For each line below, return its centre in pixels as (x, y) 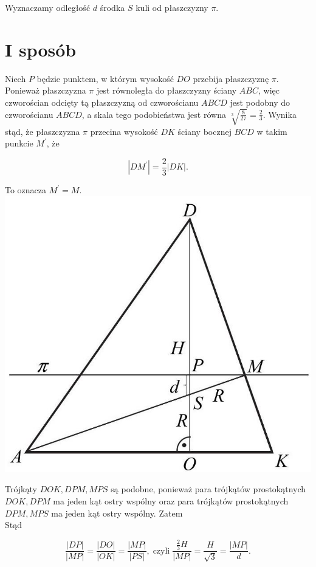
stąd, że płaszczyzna (43, 131)
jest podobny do (260, 102)
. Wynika (280, 114)
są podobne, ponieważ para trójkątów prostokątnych (208, 489)
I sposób (41, 49)
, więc (269, 90)
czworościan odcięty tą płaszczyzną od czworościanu (102, 102)
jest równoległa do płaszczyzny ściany (167, 90)
